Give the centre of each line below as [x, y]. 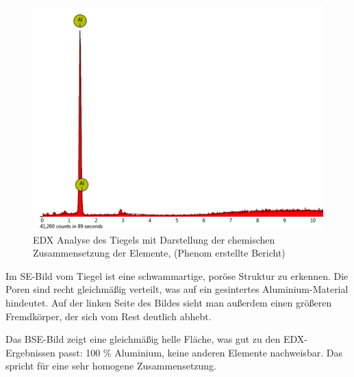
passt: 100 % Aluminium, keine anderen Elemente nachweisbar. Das [200, 352]
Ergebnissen [30, 352]
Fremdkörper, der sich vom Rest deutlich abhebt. [109, 316]
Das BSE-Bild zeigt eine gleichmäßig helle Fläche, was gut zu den [143, 339]
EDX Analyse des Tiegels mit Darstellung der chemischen [154, 239]
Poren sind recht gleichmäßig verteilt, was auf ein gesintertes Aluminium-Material [177, 289]
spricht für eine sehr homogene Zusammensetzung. [111, 366]
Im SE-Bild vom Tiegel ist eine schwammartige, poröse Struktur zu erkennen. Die [177, 275]
